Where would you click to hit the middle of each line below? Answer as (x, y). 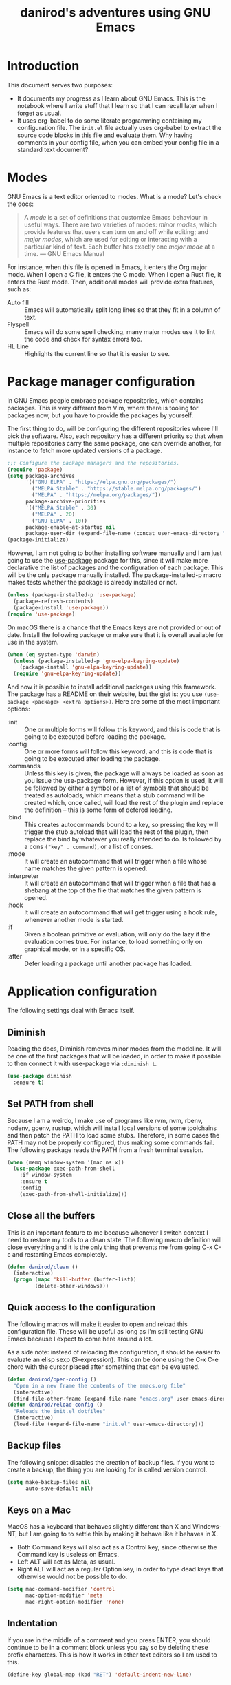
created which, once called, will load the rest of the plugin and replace (124, 803)
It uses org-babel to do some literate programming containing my (109, 120)
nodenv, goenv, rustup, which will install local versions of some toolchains (112, 1128)
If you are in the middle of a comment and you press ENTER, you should (109, 1640)
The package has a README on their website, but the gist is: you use (105, 694)
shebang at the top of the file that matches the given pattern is (113, 890)
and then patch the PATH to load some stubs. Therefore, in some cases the (113, 1135)
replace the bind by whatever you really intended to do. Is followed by (123, 839)
